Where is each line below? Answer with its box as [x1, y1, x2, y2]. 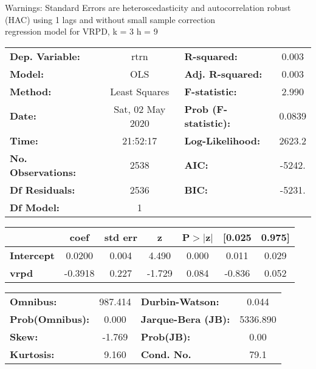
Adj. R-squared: [184, 66, 263, 81]
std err [104, 229, 137, 244]
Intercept [10, 248, 55, 262]
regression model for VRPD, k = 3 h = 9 [5, 25, 158, 38]
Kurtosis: [10, 347, 55, 361]
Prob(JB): [140, 329, 191, 344]
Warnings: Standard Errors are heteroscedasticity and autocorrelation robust [5, 1, 291, 13]
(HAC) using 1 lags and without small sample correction [5, 13, 216, 25]
